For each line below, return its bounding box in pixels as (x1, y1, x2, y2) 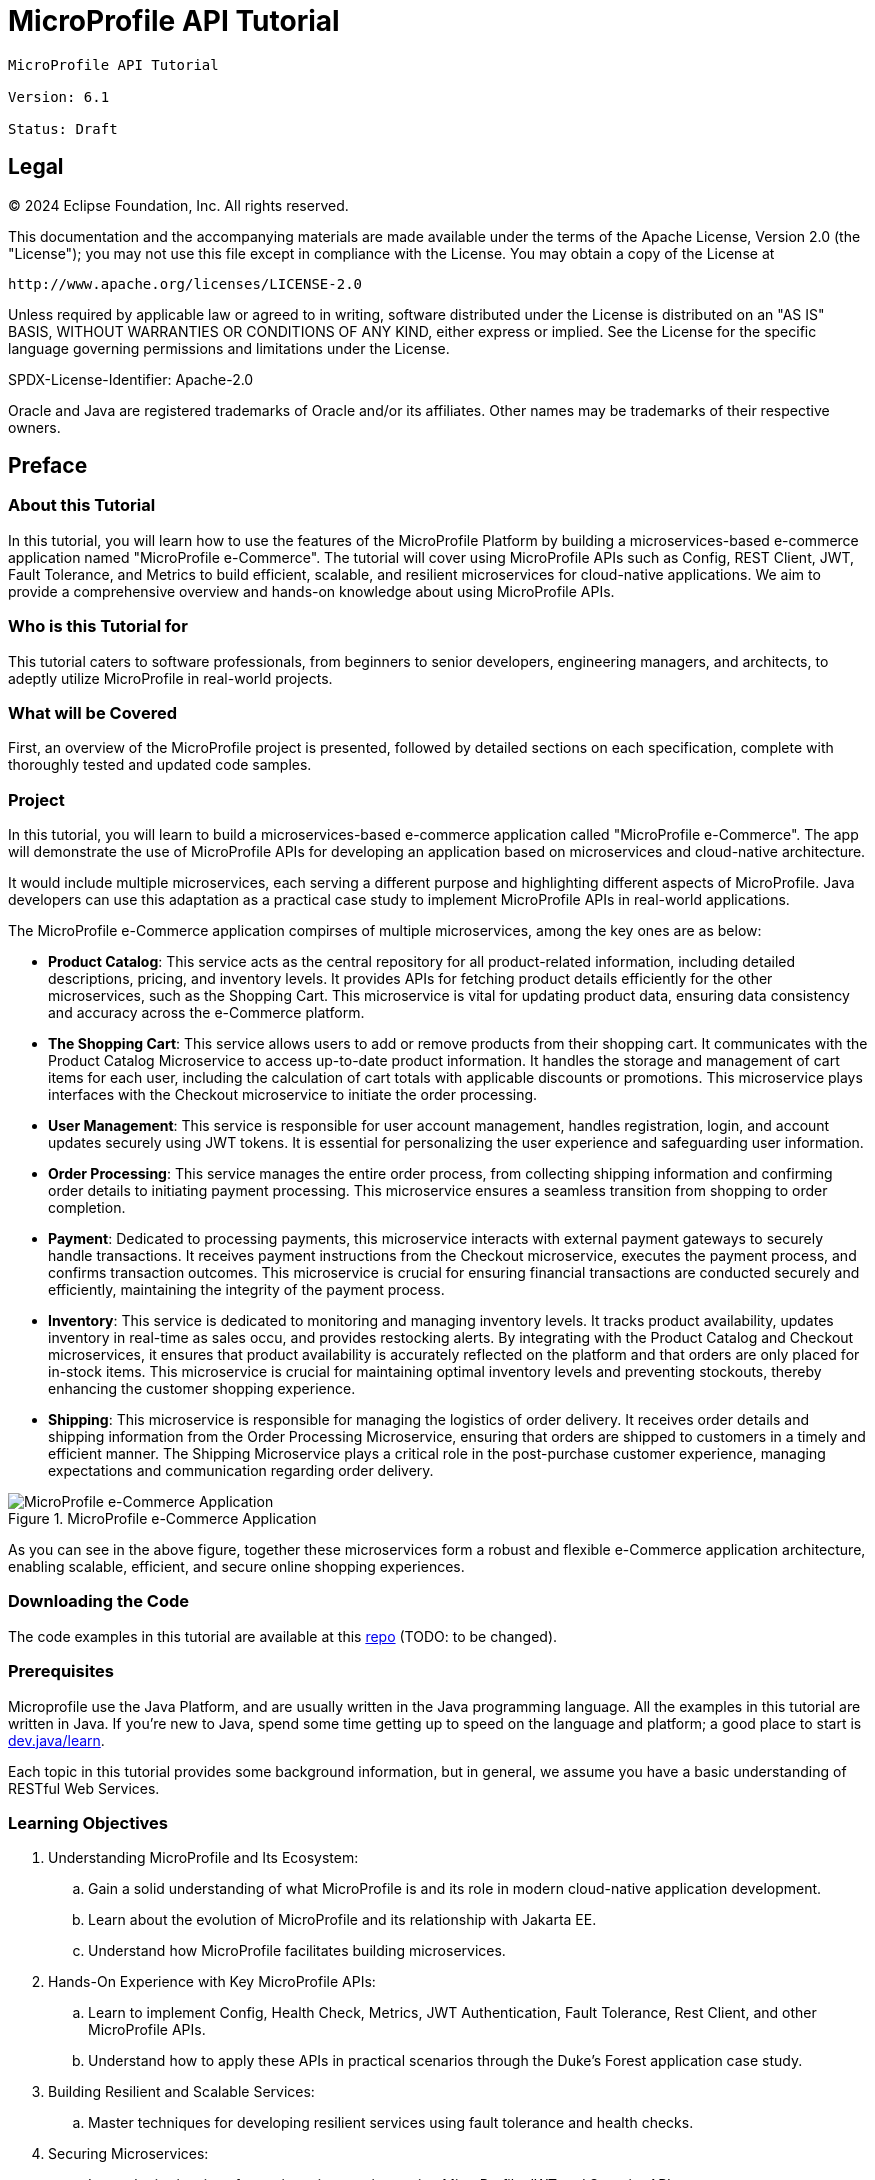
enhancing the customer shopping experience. (48, 1380, 356, 1398)
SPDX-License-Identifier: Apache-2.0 (8, 370, 254, 388)
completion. (48, 1199, 126, 1217)
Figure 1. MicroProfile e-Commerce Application (8, 1510, 317, 1528)
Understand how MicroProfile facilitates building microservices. (88, 1942, 506, 1960)
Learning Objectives (8, 1812, 169, 1833)
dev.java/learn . (8, 1731, 105, 1749)
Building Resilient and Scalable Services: (48, 2083, 315, 2101)
